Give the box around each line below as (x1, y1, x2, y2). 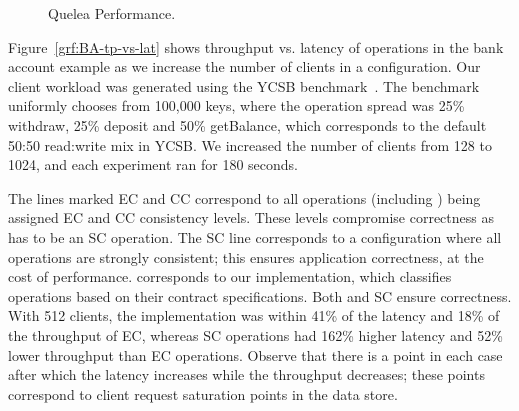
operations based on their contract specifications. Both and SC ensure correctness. (8, 285, 512, 306)
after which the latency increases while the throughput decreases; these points (8, 364, 485, 385)
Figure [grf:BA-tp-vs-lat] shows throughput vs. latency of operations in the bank (8, 36, 504, 57)
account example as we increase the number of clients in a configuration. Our (8, 56, 481, 77)
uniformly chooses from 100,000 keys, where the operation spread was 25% (8, 95, 465, 116)
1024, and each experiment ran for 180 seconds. (8, 154, 298, 175)
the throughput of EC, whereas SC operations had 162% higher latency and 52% (8, 324, 503, 345)
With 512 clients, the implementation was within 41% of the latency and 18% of (8, 305, 500, 326)
